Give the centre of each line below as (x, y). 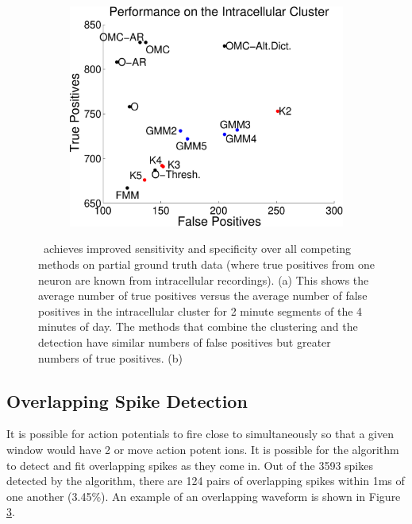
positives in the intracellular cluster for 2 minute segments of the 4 (200, 311)
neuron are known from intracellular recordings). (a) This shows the (204, 279)
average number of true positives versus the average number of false (203, 295)
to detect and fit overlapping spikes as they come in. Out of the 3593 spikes (190, 465)
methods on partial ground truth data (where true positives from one (207, 264)
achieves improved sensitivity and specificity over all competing (197, 248)
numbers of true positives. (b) (110, 357)
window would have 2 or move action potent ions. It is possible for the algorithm (203, 449)
